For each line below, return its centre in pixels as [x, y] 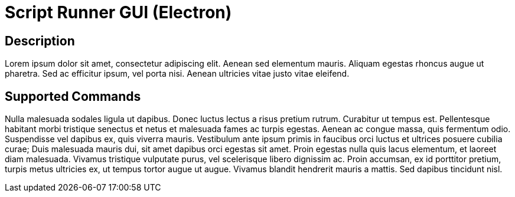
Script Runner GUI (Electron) [118, 12]
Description [40, 41]
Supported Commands [73, 96]
